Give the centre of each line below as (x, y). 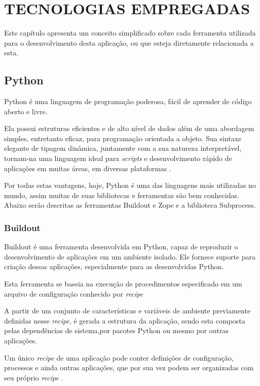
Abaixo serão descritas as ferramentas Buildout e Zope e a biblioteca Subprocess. (130, 205)
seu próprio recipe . (34, 377)
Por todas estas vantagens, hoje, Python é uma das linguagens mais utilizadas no (130, 185)
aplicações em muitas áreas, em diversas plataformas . (88, 168)
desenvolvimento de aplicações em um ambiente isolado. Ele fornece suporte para (130, 256)
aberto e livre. (26, 111)
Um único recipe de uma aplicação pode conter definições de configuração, (119, 357)
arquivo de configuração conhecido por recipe (74, 293)
